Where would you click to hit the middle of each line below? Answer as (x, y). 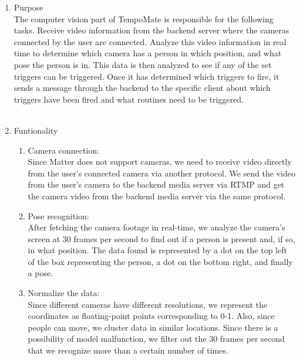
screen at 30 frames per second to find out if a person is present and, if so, (161, 238)
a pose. (41, 273)
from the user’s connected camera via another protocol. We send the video (161, 173)
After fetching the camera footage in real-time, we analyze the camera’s (156, 227)
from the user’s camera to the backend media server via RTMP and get (156, 184)
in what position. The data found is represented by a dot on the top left (157, 250)
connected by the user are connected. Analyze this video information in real (150, 41)
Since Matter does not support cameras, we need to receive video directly (160, 162)
